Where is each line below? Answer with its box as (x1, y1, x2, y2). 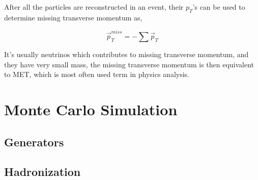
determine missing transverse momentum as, (4, 12, 142, 22)
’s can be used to (192, 2, 245, 12)
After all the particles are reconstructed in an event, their (4, 2, 184, 12)
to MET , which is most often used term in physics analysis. (4, 69, 189, 80)
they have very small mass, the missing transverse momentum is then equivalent (4, 59, 254, 69)
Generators (4, 134, 64, 149)
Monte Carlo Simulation (4, 99, 178, 120)
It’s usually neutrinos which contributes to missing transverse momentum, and (4, 49, 249, 60)
